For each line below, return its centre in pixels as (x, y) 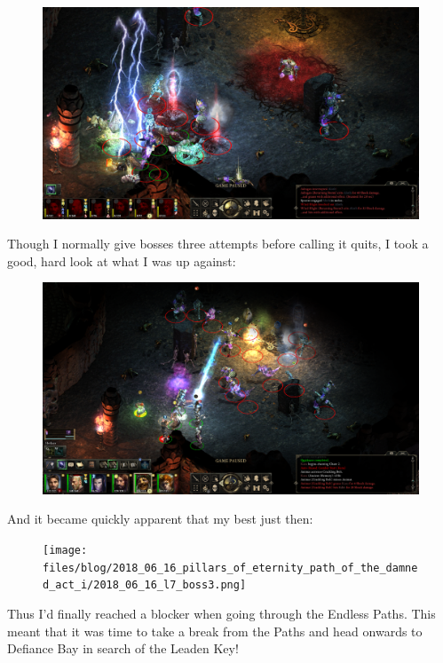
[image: (65, 550)
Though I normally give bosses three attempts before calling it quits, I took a (218, 244)
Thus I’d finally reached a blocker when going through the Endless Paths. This (221, 613)
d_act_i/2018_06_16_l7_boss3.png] (145, 585)
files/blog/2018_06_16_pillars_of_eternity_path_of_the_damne (230, 568)
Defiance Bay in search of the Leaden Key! (123, 648)
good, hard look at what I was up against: (122, 260)
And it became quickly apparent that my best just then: (160, 519)
